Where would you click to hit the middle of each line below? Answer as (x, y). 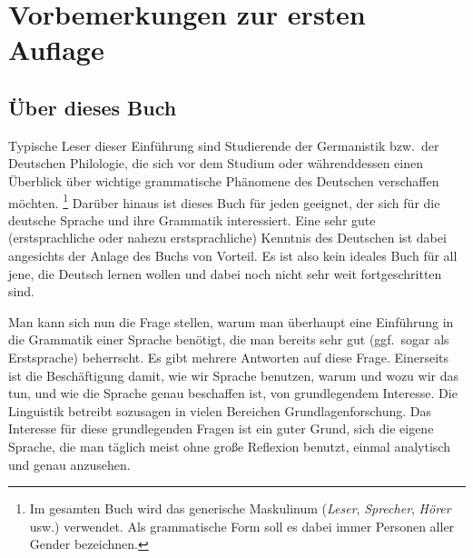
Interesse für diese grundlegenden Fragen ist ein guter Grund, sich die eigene (221, 428)
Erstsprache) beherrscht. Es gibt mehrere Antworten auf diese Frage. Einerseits (229, 357)
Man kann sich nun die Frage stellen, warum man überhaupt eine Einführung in (231, 321)
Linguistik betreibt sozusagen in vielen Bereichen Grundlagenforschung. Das (220, 410)
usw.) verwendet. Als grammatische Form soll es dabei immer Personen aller (242, 526)
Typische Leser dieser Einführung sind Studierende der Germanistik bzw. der (224, 145)
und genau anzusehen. (69, 464)
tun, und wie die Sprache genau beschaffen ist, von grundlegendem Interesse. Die (233, 393)
